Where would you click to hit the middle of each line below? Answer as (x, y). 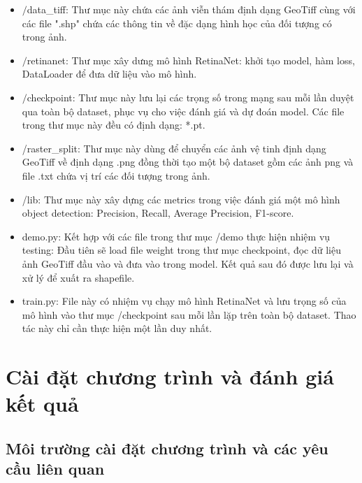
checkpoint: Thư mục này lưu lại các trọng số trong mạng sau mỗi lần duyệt (190, 97)
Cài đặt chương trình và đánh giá (170, 376)
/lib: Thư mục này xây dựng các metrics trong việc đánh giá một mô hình (181, 199)
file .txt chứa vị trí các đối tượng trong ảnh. (116, 175)
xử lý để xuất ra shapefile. (78, 277)
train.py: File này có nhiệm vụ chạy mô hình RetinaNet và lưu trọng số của (184, 301)
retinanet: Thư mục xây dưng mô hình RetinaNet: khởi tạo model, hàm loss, (191, 60)
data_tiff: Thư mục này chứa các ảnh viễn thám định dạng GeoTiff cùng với (191, 9)
